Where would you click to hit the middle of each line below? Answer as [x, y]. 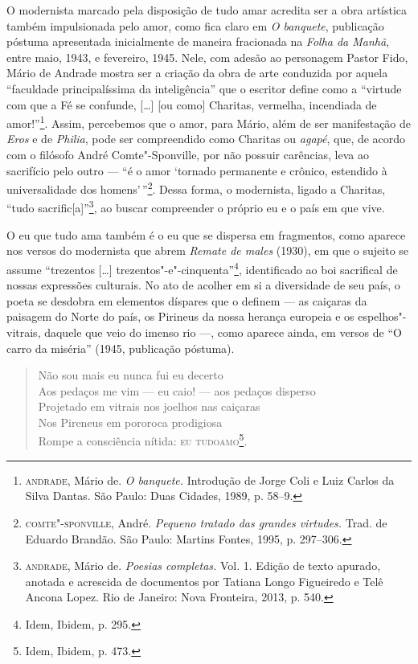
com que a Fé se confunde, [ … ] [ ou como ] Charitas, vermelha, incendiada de [192, 104]
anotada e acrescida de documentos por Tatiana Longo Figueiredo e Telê [204, 581]
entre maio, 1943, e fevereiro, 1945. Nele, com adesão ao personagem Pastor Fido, [207, 57]
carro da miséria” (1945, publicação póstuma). [121, 348]
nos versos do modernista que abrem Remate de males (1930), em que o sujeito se [208, 250]
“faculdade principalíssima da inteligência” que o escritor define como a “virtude [204, 88]
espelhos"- [382, 316]
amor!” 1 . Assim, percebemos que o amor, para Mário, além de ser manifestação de [209, 122]
